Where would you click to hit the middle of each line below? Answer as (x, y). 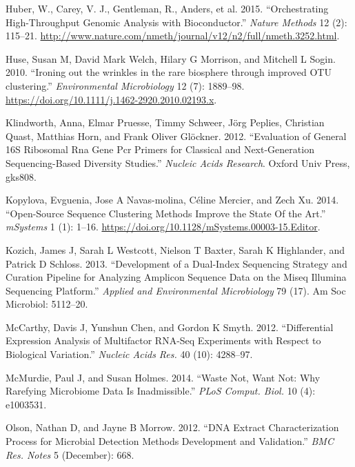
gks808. (21, 176)
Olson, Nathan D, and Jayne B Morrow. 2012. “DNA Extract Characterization (172, 427)
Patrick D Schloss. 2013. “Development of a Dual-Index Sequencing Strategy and (176, 263)
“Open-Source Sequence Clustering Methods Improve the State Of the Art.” (166, 213)
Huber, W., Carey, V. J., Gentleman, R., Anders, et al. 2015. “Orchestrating (167, 8)
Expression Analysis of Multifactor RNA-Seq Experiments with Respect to (163, 340)
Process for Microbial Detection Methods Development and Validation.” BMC (170, 441)
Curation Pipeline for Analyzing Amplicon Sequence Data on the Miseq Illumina (176, 277)
